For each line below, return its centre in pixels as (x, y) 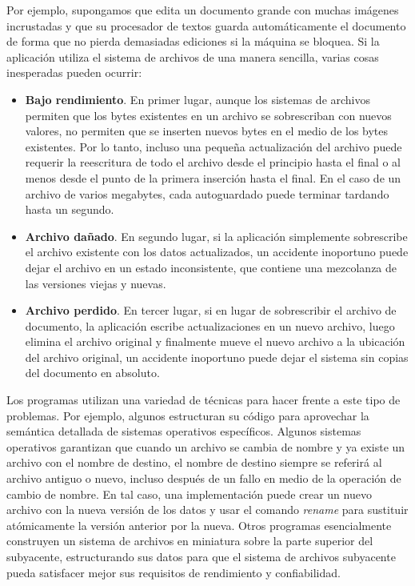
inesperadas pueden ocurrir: (74, 72)
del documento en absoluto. (92, 373)
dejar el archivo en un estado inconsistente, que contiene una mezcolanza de (211, 267)
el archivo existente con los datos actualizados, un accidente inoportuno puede (217, 252)
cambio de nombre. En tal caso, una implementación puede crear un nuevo (189, 494)
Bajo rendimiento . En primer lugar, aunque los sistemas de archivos (198, 99)
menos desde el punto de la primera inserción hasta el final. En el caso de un (213, 177)
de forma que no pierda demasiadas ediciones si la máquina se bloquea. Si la (193, 41)
